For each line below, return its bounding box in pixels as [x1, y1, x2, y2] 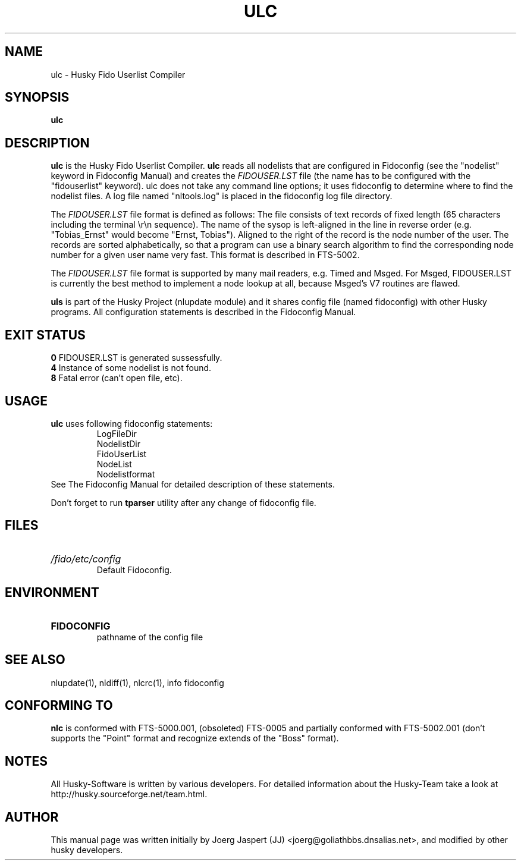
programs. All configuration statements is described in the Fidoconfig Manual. [51, 307, 356, 317]
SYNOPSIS [5, 90, 70, 105]
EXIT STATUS [5, 327, 86, 342]
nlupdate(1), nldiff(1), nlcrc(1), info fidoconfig [51, 677, 224, 688]
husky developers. [51, 845, 123, 855]
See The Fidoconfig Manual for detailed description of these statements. [51, 479, 335, 489]
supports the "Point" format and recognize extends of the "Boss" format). [51, 733, 339, 744]
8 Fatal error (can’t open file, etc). [51, 373, 183, 383]
